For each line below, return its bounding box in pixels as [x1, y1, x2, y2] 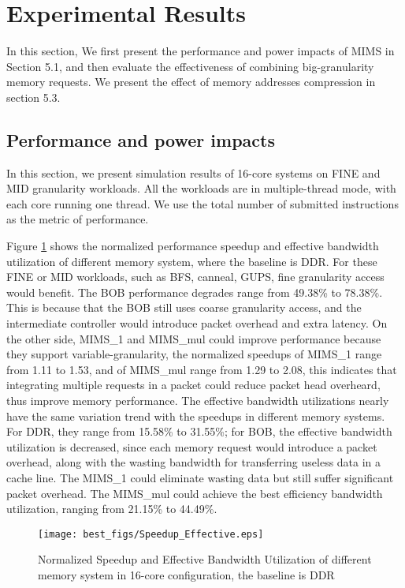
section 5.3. [6, 88, 61, 105]
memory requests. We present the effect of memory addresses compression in [6, 73, 376, 90]
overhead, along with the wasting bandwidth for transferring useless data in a [6, 454, 381, 470]
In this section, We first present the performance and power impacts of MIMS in [6, 43, 395, 59]
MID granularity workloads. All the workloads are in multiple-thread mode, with [6, 180, 396, 197]
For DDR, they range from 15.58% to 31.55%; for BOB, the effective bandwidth [6, 423, 392, 440]
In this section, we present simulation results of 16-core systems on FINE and [6, 164, 381, 181]
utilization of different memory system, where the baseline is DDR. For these [6, 253, 377, 269]
